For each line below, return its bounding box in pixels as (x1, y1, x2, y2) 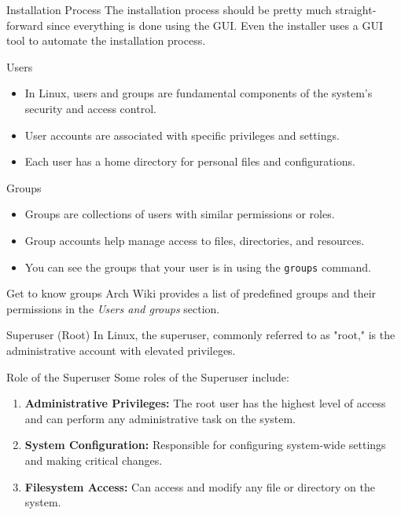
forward (6, 16, 43, 33)
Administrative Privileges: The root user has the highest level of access (24, 395, 386, 411)
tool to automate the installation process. (6, 32, 206, 49)
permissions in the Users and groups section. (6, 300, 220, 316)
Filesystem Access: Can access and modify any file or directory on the (24, 478, 375, 495)
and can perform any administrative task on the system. (24, 410, 296, 426)
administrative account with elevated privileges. (6, 342, 236, 358)
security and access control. (24, 100, 156, 116)
